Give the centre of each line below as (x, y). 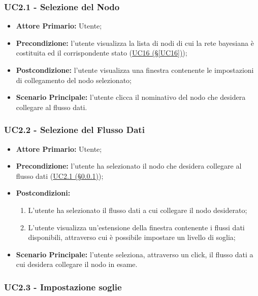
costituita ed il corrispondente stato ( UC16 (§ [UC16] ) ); (102, 53)
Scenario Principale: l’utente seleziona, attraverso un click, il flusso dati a (135, 254)
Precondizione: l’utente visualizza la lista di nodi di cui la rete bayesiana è (135, 43)
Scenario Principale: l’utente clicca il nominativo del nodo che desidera (131, 97)
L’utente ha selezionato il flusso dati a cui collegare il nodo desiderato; (138, 210)
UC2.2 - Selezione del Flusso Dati (74, 130)
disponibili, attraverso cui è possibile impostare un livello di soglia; (132, 237)
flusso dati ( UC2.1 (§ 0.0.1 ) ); (60, 176)
